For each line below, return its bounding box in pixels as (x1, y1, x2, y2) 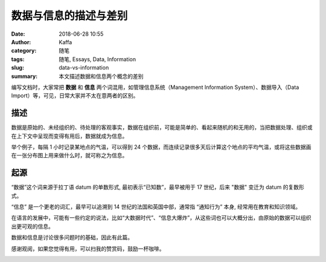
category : (11, 47, 37, 54)
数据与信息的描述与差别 (11, 9, 128, 22)
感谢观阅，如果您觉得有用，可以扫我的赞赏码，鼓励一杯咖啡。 (11, 245, 165, 252)
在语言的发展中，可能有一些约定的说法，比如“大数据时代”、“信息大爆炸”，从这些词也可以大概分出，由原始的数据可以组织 (11, 214, 312, 221)
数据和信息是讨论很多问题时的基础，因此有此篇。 (11, 234, 133, 241)
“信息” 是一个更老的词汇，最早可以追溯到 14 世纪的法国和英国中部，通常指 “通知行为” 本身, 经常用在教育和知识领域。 (11, 203, 301, 211)
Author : (11, 38, 31, 45)
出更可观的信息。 (11, 223, 54, 230)
